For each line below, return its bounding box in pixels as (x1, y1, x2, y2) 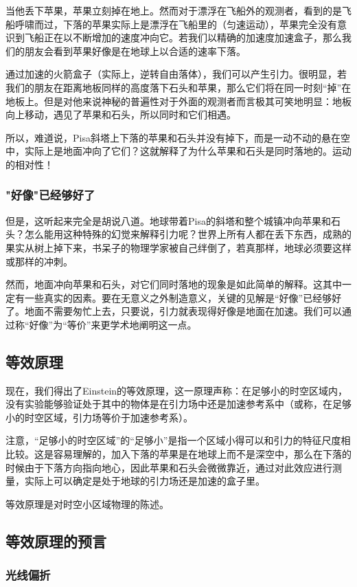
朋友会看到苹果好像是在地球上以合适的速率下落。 (24, 43, 246, 58)
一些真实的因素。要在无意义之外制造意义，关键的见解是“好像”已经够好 (24, 290, 342, 304)
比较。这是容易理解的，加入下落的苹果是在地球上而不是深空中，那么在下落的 (5, 447, 352, 461)
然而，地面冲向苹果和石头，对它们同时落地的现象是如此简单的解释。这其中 (5, 277, 342, 291)
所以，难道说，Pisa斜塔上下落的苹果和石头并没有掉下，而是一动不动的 (5, 130, 321, 144)
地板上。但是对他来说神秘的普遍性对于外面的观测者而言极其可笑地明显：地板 (5, 93, 352, 108)
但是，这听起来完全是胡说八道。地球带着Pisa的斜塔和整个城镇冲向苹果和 (5, 213, 331, 228)
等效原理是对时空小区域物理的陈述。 (5, 496, 169, 511)
